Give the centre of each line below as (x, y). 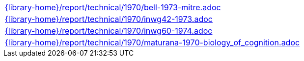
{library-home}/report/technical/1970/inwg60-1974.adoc (109, 31)
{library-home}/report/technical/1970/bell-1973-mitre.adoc (113, 7)
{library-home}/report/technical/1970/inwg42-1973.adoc (109, 19)
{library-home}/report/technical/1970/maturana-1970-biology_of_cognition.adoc (152, 42)
